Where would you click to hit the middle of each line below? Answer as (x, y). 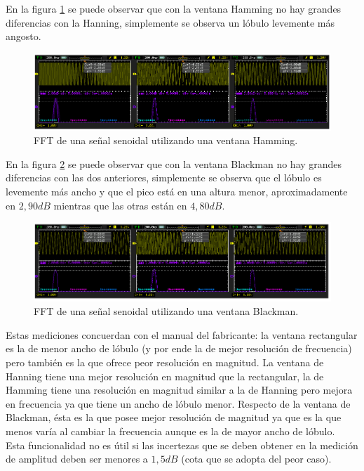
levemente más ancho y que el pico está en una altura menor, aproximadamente (177, 191)
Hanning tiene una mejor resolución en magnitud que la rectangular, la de (165, 376)
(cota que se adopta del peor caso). (256, 459)
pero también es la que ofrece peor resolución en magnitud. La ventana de (165, 362)
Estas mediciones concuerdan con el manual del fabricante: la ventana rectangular (182, 334)
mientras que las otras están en (120, 205)
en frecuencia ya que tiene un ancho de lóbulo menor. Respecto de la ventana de (178, 403)
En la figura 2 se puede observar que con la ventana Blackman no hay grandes (174, 163)
